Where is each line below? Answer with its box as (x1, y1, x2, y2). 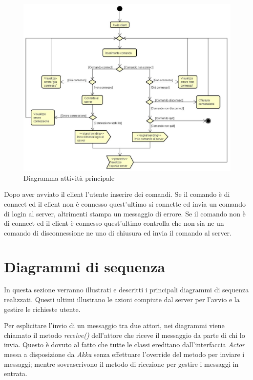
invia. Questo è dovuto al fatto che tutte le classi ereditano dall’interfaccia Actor (4, 339, 245, 350)
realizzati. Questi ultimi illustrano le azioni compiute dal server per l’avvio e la (4, 294, 240, 305)
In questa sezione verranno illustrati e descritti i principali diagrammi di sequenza (4, 285, 249, 295)
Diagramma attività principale (23, 172, 115, 183)
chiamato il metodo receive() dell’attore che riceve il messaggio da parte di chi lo (4, 330, 245, 340)
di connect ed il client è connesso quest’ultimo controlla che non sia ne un (4, 218, 224, 228)
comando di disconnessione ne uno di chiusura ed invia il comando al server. (4, 227, 232, 237)
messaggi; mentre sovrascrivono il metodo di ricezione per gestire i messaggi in (4, 358, 239, 369)
